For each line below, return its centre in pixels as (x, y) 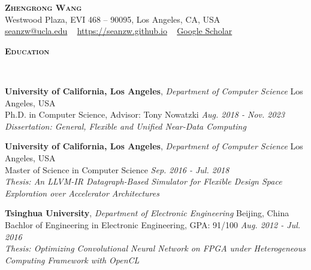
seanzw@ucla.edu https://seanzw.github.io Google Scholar (119, 31)
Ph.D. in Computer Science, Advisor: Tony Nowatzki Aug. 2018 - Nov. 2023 (145, 114)
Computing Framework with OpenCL (72, 260)
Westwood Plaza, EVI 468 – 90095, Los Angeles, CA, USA (113, 19)
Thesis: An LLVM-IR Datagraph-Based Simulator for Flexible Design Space (144, 181)
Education (27, 50)
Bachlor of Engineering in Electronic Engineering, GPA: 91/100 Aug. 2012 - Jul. (153, 224)
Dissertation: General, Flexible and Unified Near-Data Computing (126, 126)
